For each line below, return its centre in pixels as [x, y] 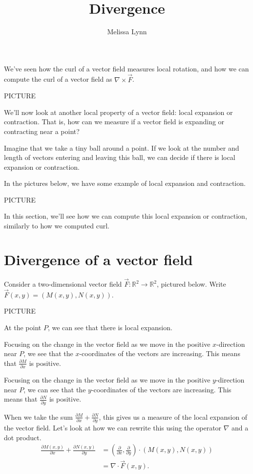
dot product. [23, 437]
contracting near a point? [42, 131]
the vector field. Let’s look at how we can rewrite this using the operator [113, 427]
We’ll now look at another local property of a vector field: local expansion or [118, 112]
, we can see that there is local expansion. [110, 327]
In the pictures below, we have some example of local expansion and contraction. [125, 183]
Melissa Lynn [127, 32]
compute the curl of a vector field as [58, 79]
